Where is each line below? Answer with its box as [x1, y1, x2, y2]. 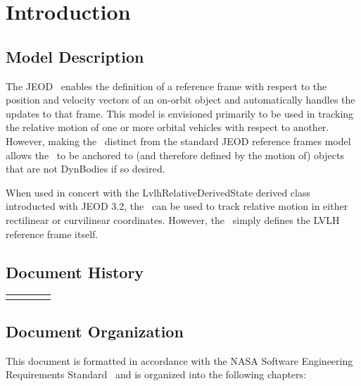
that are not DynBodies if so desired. [6, 161, 165, 176]
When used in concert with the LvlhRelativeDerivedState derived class [6, 185, 310, 199]
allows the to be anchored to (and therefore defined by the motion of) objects [6, 147, 344, 162]
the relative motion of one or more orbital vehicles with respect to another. [6, 120, 329, 135]
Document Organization [6, 320, 184, 342]
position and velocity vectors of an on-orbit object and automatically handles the [6, 92, 355, 107]
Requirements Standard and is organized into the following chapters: [6, 367, 306, 382]
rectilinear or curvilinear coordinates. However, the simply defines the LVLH [6, 212, 340, 227]
